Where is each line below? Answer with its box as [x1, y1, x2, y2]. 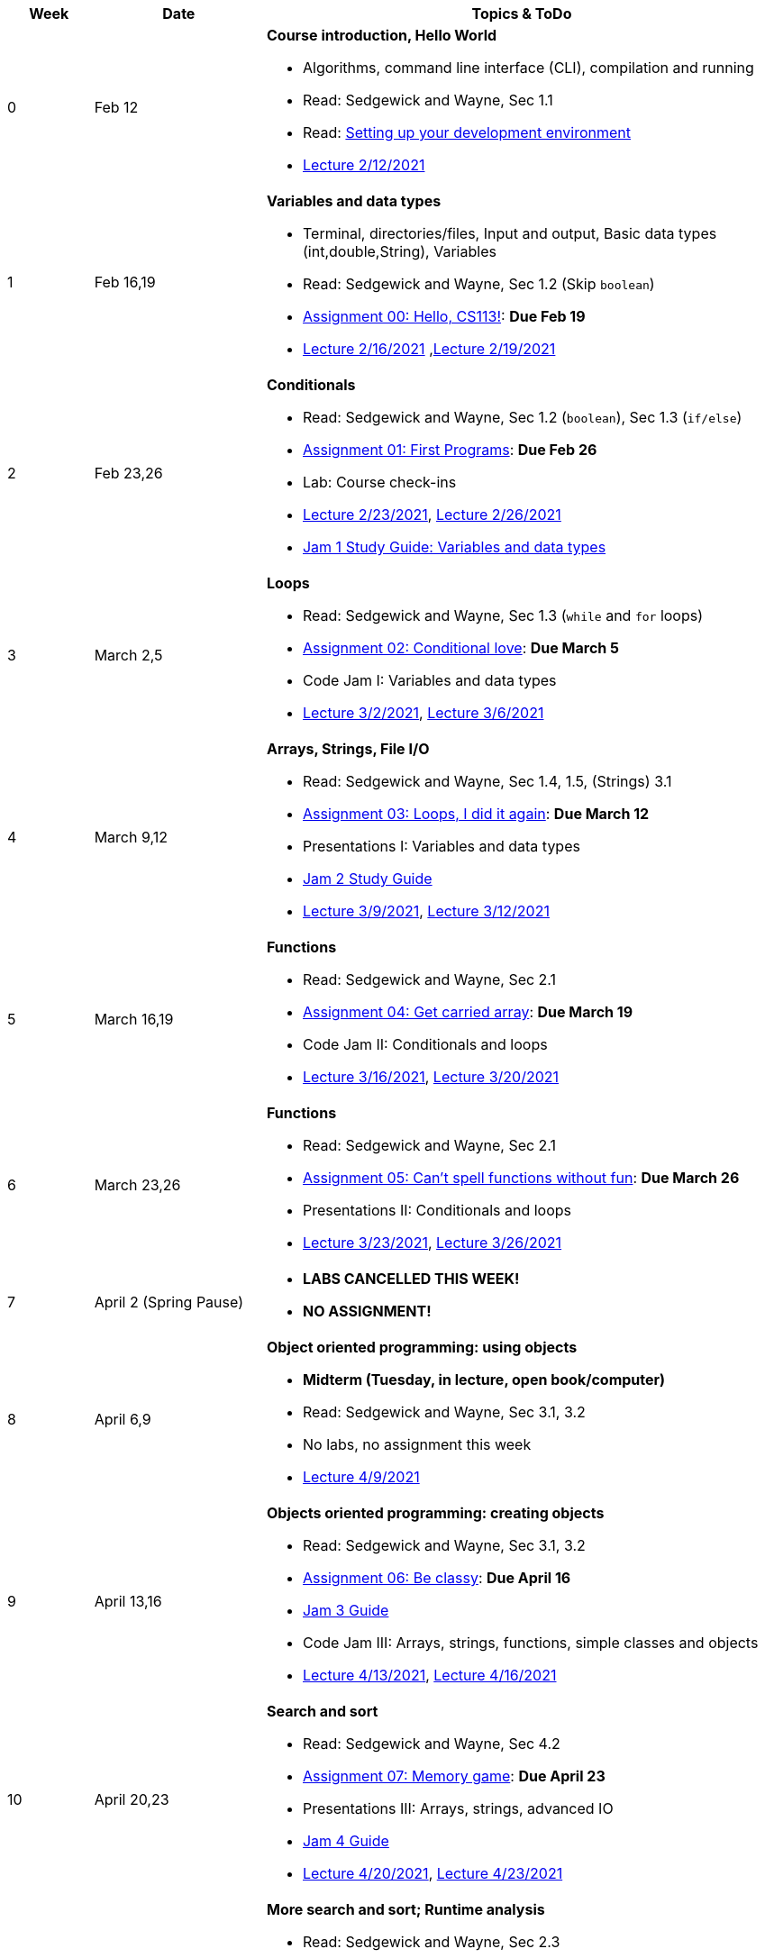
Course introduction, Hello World [266, 26, 497, 44]
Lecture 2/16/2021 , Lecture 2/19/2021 [302, 340, 556, 358]
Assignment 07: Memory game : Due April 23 [302, 1767, 606, 1785]
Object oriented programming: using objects [266, 1338, 578, 1356]
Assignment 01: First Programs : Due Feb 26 [302, 441, 597, 459]
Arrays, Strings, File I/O [266, 740, 430, 758]
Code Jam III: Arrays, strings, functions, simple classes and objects [302, 1634, 759, 1652]
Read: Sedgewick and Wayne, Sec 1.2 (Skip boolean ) [302, 275, 655, 293]
